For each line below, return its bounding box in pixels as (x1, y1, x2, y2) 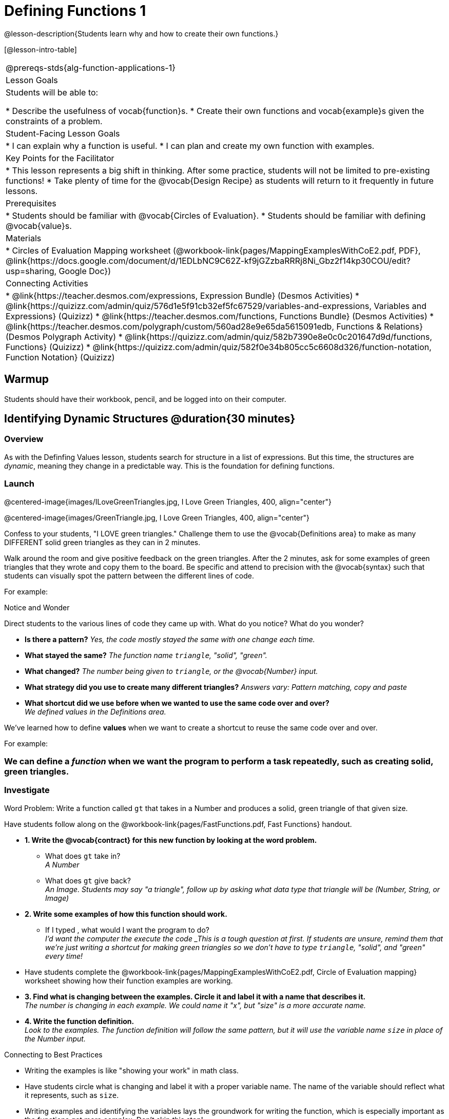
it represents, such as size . (25, 1090, 119, 1099)
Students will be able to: (6, 87, 99, 98)
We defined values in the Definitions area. (25, 707, 166, 716)
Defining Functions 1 (4, 2, 146, 20)
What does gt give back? (45, 876, 131, 885)
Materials (6, 233, 42, 243)
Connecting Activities (6, 278, 88, 288)
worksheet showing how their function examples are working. (25, 976, 233, 985)
